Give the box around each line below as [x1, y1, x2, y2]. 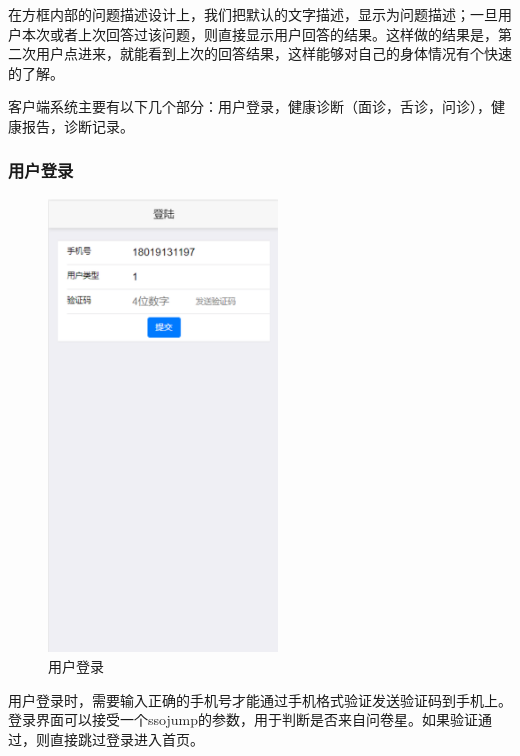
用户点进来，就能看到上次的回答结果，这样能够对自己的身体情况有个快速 [35, 43, 512, 64]
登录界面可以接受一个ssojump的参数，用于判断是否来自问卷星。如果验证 [8, 709, 478, 730]
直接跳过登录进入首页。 [49, 728, 204, 749]
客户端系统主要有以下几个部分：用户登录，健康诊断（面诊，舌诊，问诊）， [8, 96, 491, 117]
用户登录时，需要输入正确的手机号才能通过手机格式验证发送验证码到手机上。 [8, 689, 512, 710]
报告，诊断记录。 [21, 115, 134, 136]
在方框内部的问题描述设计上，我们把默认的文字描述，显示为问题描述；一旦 [8, 4, 498, 24]
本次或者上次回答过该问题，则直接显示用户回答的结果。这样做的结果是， [21, 23, 498, 44]
